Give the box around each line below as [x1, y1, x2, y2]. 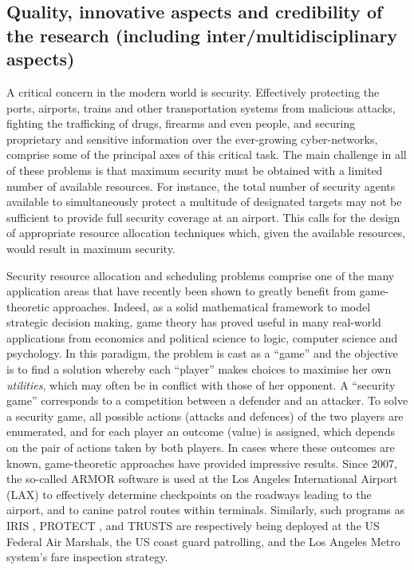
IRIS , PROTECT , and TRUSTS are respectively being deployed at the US [6, 517, 380, 534]
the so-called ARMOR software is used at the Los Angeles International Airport [6, 470, 398, 487]
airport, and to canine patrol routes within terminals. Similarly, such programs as [6, 501, 405, 518]
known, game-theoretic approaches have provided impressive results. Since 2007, [6, 454, 397, 471]
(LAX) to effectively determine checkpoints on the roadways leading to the [6, 485, 372, 502]
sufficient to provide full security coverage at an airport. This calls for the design [6, 208, 400, 225]
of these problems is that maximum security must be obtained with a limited [6, 161, 383, 178]
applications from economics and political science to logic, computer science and [6, 329, 398, 346]
